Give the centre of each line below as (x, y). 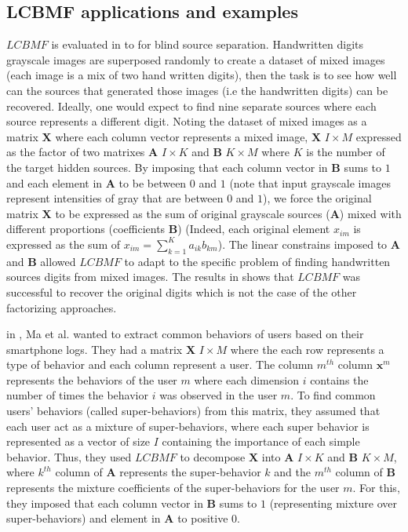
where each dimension (246, 379)
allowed (58, 261)
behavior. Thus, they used (69, 456)
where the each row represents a (307, 349)
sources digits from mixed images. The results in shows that (150, 277)
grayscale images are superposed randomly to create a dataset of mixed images (196, 59)
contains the (339, 379)
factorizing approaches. (62, 307)
